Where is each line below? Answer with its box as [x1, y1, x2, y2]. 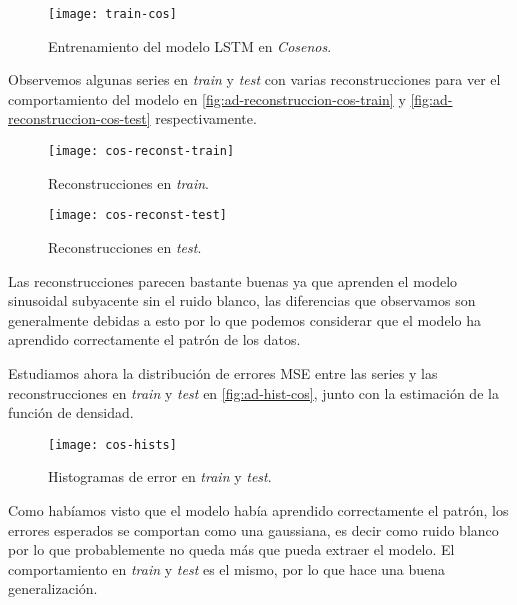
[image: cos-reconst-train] [48, 144, 235, 159]
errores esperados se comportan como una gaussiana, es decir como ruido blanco [8, 519, 499, 540]
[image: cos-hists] [48, 437, 177, 452]
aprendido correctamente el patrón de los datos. [8, 329, 301, 350]
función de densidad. [8, 402, 134, 423]
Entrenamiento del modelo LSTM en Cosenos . [48, 35, 332, 56]
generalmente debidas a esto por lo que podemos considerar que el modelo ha [8, 309, 481, 330]
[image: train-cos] [48, 7, 177, 21]
